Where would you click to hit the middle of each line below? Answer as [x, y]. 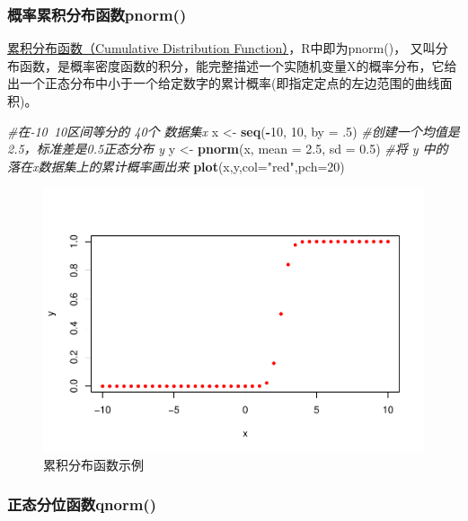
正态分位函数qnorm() [82, 504]
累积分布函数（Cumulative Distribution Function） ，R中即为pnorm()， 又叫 [221, 48]
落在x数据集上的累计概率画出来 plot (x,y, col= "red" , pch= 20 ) [176, 166]
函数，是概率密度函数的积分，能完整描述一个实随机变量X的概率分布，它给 [238, 65]
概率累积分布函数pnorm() [97, 14]
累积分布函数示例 [93, 464]
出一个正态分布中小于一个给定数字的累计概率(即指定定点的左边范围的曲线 [224, 83]
